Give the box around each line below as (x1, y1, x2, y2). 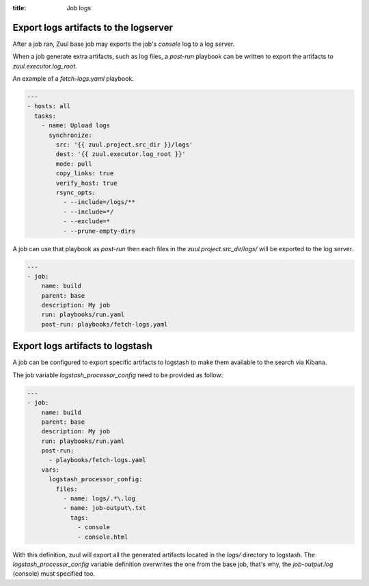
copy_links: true (55, 170, 114, 177)
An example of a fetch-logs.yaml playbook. (12, 75, 135, 83)
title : (12, 4, 27, 12)
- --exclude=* (62, 218, 111, 225)
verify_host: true (55, 179, 118, 187)
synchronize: (49, 131, 92, 139)
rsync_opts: (55, 188, 96, 196)
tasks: (34, 112, 57, 120)
